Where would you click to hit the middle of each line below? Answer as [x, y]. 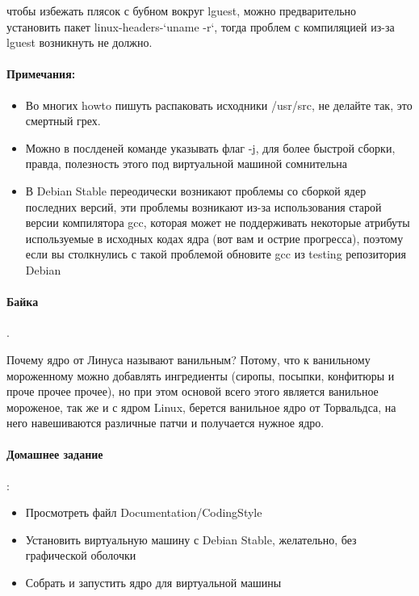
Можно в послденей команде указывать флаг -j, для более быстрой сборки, [210, 147]
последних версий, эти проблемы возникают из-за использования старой [203, 206]
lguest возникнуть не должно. [80, 42]
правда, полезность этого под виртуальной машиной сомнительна [186, 164]
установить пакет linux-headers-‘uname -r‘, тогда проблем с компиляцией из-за [201, 26]
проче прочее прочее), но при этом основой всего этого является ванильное [193, 391]
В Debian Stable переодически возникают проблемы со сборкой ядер [196, 190]
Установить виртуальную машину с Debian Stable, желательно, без [191, 539]
